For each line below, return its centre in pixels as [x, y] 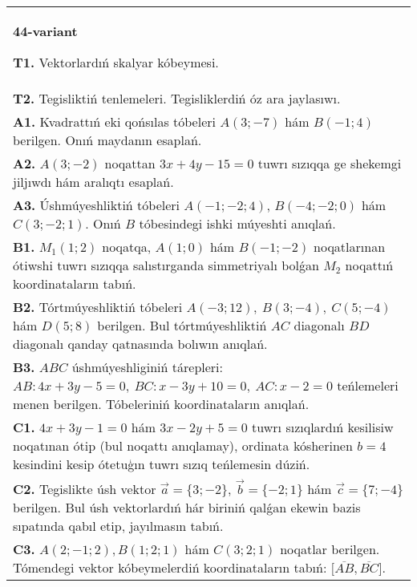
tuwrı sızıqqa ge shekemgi [330, 163]
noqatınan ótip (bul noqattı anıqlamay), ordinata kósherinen [183, 445]
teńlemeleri [368, 385]
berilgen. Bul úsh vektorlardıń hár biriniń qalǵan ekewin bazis [187, 507]
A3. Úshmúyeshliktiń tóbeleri [97, 205]
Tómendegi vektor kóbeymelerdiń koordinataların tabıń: [170, 567]
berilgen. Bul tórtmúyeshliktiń [182, 325]
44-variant [45, 31]
